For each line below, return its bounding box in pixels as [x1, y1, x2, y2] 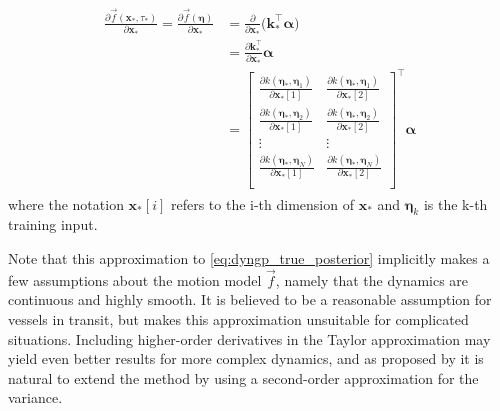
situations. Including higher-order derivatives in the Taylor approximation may [8, 328, 491, 349]
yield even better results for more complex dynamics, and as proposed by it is [8, 348, 484, 369]
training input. [8, 214, 98, 235]
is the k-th [423, 193, 488, 214]
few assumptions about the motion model [8, 269, 262, 290]
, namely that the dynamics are [275, 269, 469, 290]
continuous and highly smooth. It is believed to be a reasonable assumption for [8, 289, 492, 310]
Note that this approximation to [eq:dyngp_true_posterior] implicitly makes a [8, 247, 490, 268]
